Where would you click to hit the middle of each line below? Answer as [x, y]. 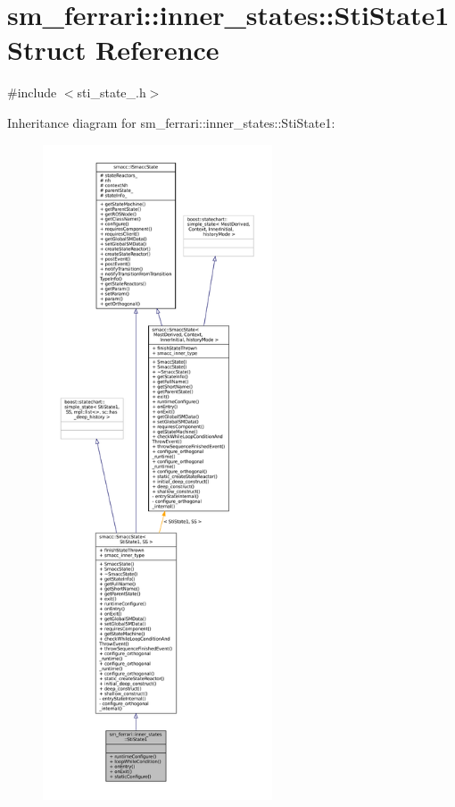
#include [32, 92]
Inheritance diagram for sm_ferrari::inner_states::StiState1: [171, 122]
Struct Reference [113, 50]
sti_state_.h [112, 92]
